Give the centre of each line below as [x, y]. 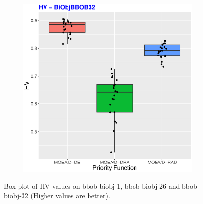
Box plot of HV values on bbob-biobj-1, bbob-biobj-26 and [92, 186]
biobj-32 [16, 195]
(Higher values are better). [70, 195]
